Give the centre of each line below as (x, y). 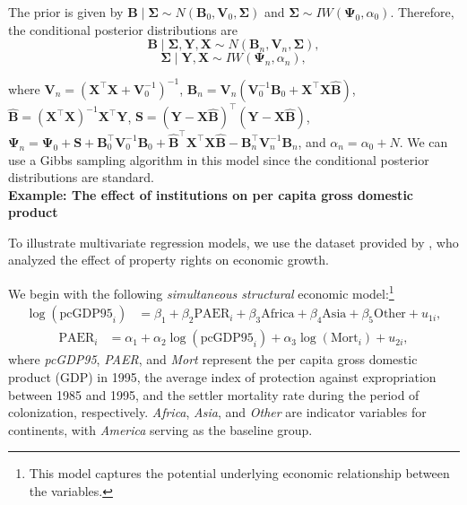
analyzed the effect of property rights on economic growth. (169, 260)
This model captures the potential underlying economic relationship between (239, 473)
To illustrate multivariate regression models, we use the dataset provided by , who (233, 242)
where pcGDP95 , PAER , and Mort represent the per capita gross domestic (213, 359)
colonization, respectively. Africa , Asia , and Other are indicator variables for (217, 412)
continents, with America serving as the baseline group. (160, 429)
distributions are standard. (81, 177)
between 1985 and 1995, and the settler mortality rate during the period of (214, 394)
